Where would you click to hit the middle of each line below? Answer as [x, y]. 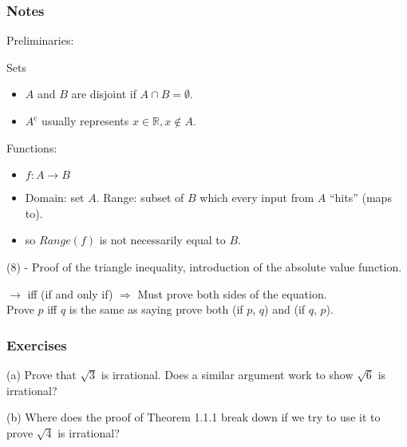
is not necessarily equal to [162, 240]
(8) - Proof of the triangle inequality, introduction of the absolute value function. [204, 266]
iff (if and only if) [70, 293]
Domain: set [55, 198]
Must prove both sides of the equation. [232, 293]
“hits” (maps [360, 198]
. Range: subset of [140, 198]
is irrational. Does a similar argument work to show [227, 374]
